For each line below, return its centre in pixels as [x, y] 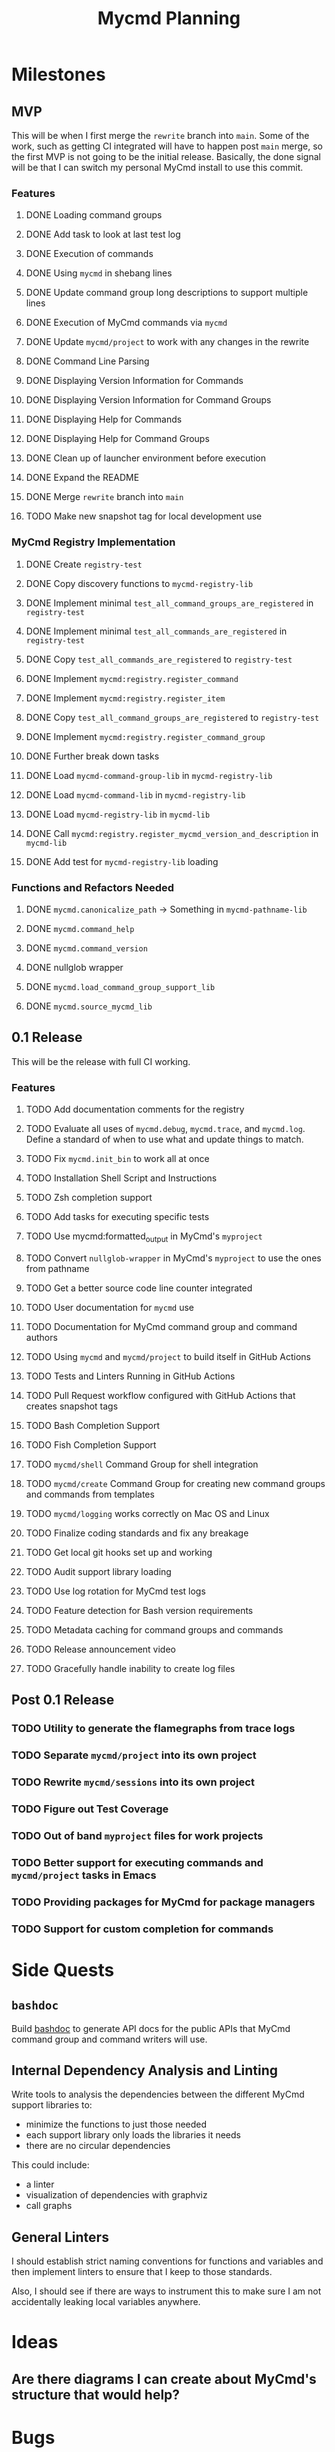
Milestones [58, 74]
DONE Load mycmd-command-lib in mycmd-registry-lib [135, 794]
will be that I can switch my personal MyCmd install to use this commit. [157, 167]
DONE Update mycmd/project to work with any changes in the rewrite [167, 342]
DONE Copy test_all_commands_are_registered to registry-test [159, 659]
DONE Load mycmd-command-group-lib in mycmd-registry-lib [149, 775]
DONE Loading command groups [94, 215]
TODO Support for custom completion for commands [142, 1929]
